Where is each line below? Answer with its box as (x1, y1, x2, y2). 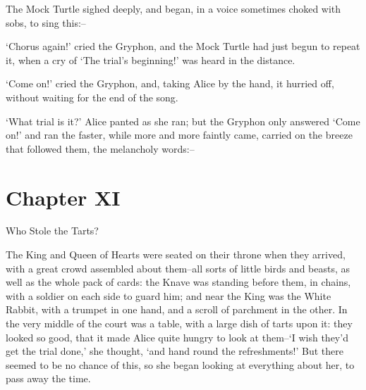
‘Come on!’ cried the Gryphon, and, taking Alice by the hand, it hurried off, (6, 76, 334, 91)
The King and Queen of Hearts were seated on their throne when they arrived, (6, 247, 346, 262)
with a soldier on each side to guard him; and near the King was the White (6, 288, 331, 303)
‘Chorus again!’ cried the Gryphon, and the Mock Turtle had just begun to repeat (6, 39, 360, 54)
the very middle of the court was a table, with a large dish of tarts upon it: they (6, 316, 353, 331)
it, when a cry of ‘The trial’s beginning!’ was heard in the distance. (6, 52, 295, 67)
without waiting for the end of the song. (6, 89, 178, 104)
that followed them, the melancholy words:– (6, 141, 195, 156)
